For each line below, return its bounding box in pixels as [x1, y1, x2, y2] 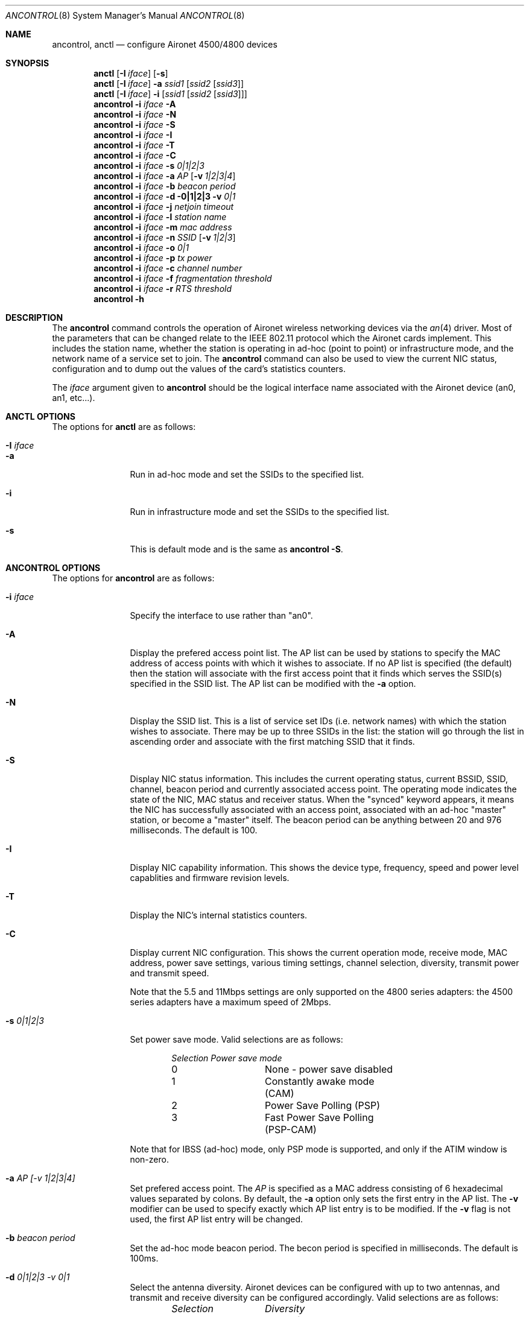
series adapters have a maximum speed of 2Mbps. [130, 997, 331, 1007]
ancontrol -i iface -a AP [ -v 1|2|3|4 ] [93, 171, 236, 181]
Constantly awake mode [264, 1075, 375, 1087]
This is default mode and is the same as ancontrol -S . [130, 544, 343, 554]
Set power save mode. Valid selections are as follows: [130, 1034, 343, 1044]
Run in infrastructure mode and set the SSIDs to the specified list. [130, 507, 390, 517]
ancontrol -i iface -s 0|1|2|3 [93, 160, 204, 171]
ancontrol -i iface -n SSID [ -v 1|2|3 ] [93, 232, 236, 242]
